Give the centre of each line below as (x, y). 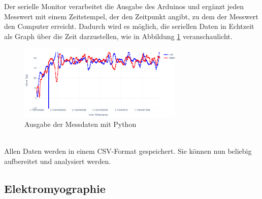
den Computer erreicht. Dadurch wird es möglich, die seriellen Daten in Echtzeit (129, 26)
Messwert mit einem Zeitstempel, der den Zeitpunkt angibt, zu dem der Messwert (131, 16)
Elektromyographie (55, 188)
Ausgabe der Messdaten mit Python (80, 124)
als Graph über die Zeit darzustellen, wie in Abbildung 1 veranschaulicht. (118, 36)
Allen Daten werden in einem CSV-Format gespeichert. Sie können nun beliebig (128, 151)
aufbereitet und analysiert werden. (58, 161)
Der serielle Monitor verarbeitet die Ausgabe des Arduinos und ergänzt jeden (124, 6)
